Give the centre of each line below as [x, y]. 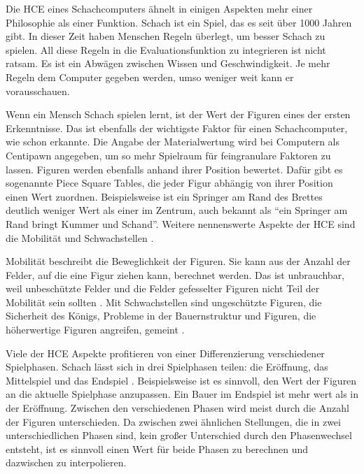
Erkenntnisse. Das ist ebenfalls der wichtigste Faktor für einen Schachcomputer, [177, 128]
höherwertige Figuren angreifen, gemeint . [95, 330]
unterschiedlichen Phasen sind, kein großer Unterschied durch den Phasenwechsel [179, 435]
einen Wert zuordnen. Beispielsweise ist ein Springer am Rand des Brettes [164, 196]
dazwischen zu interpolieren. [66, 462]
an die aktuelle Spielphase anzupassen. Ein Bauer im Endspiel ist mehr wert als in [182, 394]
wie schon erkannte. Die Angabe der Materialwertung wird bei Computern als [173, 142]
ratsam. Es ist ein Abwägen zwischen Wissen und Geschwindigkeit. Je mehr [168, 63]
